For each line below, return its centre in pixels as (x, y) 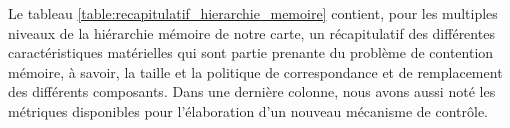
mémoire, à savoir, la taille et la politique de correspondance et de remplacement (255, 71)
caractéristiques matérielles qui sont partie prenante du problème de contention (251, 52)
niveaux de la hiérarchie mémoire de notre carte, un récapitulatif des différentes (251, 32)
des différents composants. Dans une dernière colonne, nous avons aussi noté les (252, 91)
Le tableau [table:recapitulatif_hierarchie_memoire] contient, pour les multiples (253, 13)
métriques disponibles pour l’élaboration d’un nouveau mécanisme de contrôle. (248, 110)
